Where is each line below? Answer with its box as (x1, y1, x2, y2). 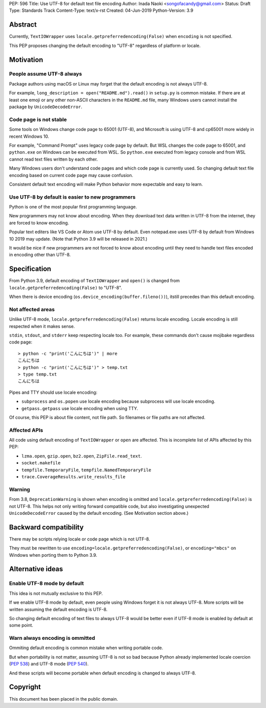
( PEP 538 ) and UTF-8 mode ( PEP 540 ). (9, 661, 89, 667)
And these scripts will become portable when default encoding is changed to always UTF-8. (9, 670, 197, 676)
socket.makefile (21, 460, 61, 466)
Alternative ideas (9, 565, 64, 573)
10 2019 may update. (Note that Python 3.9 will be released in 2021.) (9, 236, 148, 242)
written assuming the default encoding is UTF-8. (9, 606, 108, 612)
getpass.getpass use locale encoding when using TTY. (21, 405, 138, 411)
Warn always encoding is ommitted (9, 635, 96, 642)
